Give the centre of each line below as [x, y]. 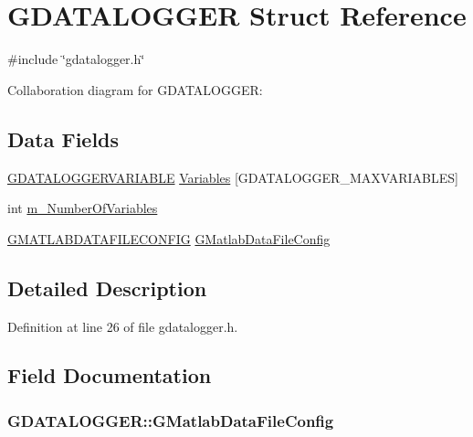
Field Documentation [110, 375]
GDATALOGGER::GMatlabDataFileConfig [171, 420]
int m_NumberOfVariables [83, 208]
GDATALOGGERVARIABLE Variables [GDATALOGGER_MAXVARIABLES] [233, 177]
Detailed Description [107, 288]
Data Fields [63, 139]
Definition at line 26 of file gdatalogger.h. [123, 326]
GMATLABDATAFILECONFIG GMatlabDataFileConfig [169, 238]
